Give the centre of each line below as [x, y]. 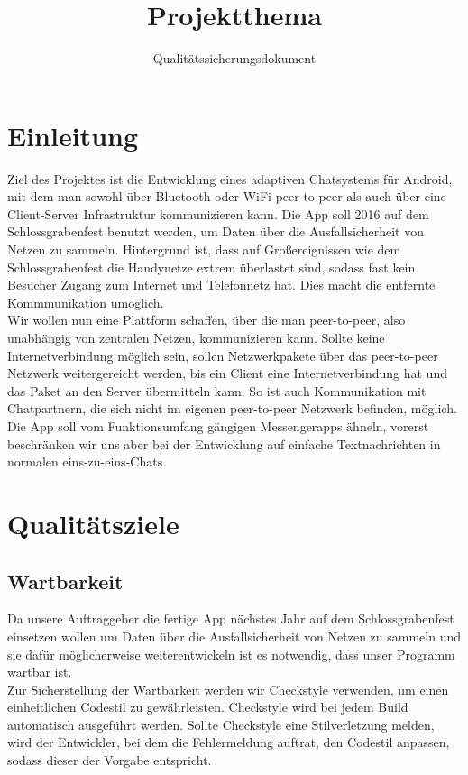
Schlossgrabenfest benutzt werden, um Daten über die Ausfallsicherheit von [216, 231]
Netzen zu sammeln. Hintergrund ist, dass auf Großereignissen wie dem [204, 249]
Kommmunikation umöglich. [86, 302]
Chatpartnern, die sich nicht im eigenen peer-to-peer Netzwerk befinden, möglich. [232, 408]
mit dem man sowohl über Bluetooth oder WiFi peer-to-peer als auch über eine [227, 196]
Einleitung [73, 135]
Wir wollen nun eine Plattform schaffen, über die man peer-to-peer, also [206, 320]
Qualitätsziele [93, 523]
